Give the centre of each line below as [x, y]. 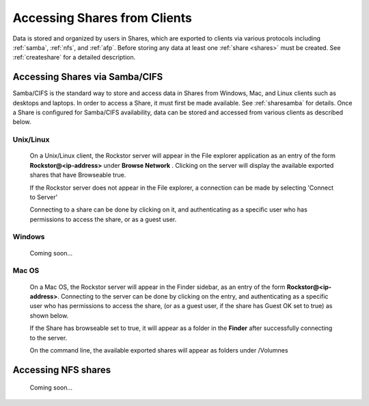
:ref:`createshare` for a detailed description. [74, 58]
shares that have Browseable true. [78, 175]
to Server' [44, 197]
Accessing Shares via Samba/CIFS [88, 77]
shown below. [49, 316]
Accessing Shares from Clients [102, 18]
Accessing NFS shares [62, 370]
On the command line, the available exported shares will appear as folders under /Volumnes [159, 350]
